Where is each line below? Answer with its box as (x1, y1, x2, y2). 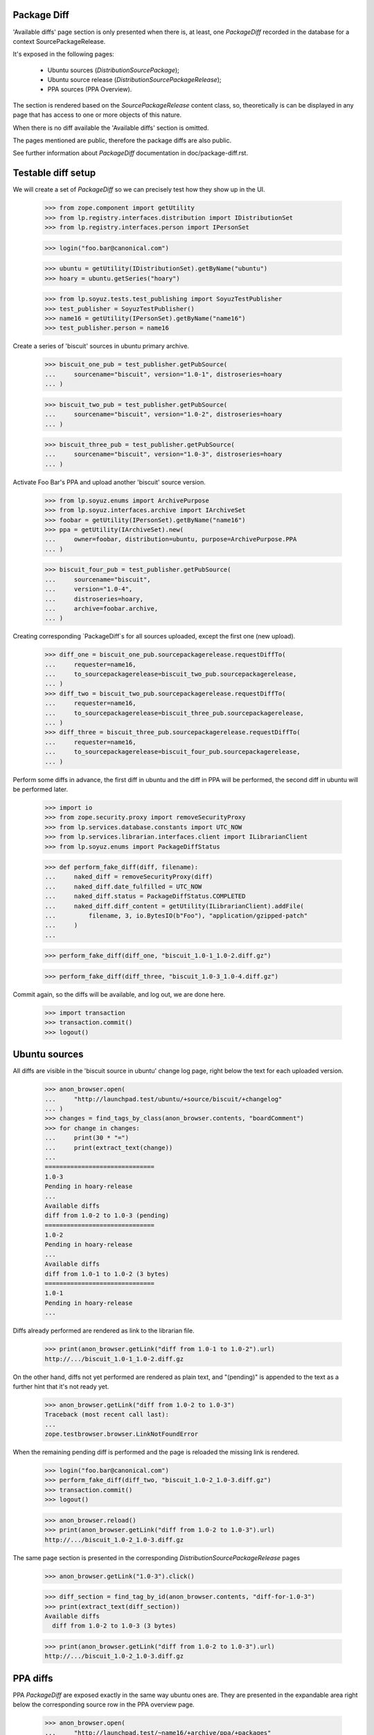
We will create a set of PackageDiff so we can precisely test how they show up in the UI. (12, 185, 266, 194)
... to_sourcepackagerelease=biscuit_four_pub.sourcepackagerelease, (44, 748, 301, 756)
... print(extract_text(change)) (44, 1144, 173, 1151)
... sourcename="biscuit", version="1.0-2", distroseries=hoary (44, 410, 283, 418)
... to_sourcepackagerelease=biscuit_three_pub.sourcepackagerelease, (44, 709, 305, 717)
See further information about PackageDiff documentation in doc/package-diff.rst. (12, 149, 249, 158)
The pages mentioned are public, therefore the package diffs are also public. (12, 136, 232, 145)
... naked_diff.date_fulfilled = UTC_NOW (44, 882, 202, 890)
